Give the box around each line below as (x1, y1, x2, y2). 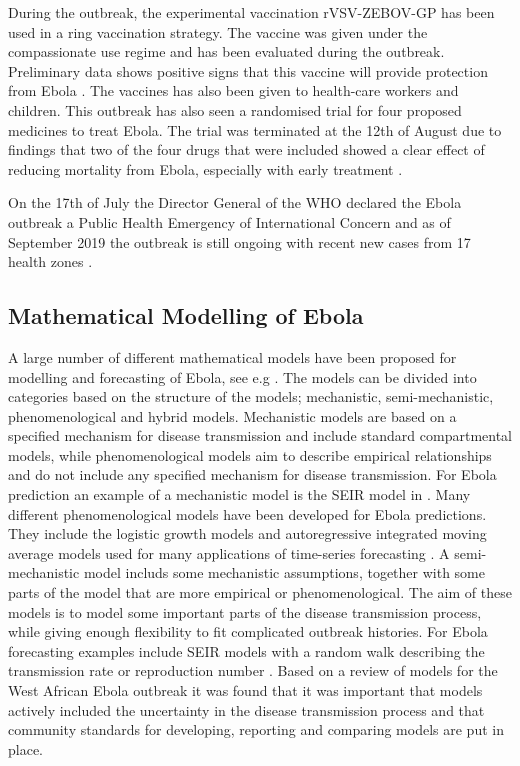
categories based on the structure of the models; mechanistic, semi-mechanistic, (8, 386, 494, 407)
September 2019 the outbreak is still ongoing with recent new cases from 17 (8, 231, 471, 252)
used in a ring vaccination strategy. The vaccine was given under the (8, 21, 428, 42)
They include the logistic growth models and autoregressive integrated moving (8, 523, 487, 544)
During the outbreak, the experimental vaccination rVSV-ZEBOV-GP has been (8, 2, 495, 22)
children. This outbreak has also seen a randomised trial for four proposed (8, 99, 462, 120)
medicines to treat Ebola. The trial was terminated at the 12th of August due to (8, 119, 502, 140)
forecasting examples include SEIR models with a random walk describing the (8, 640, 485, 661)
